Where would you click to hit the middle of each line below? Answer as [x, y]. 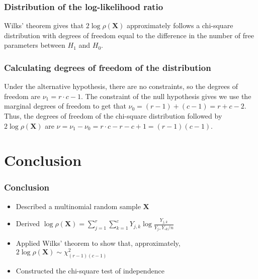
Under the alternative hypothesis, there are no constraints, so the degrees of [121, 86]
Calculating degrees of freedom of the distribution [108, 67]
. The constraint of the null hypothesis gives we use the [166, 96]
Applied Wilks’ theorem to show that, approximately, [98, 243]
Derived [28, 223]
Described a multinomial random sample [78, 206]
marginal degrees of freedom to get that [65, 106]
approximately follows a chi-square [180, 25]
